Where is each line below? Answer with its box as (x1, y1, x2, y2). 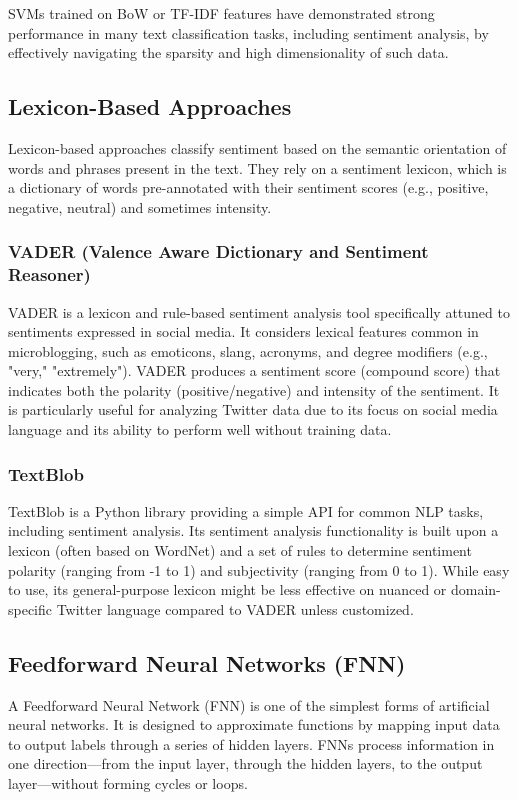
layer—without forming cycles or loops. (8, 773, 248, 794)
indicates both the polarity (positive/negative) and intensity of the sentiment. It (8, 379, 500, 400)
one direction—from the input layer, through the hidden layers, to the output (8, 753, 483, 774)
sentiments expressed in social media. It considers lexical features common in (8, 321, 479, 342)
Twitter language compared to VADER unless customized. (56, 598, 414, 619)
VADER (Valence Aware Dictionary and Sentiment (8, 239, 429, 264)
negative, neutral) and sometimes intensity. (8, 196, 272, 217)
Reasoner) (8, 262, 91, 287)
